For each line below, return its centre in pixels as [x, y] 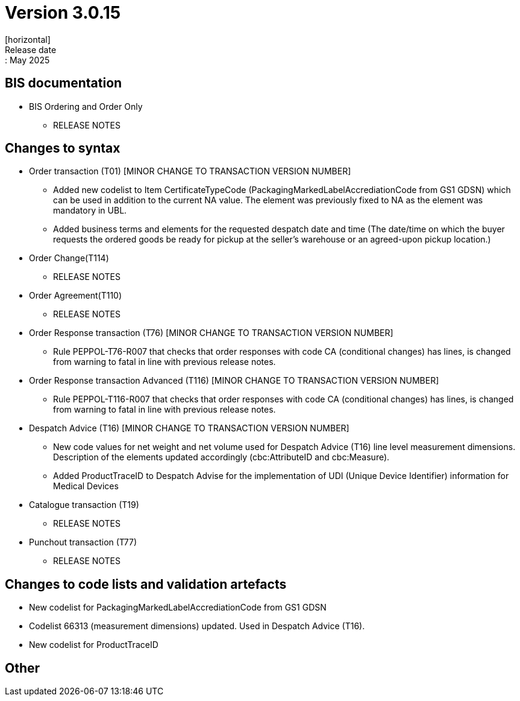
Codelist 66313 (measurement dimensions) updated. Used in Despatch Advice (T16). [197, 626]
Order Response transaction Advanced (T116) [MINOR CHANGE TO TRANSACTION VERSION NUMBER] [234, 381]
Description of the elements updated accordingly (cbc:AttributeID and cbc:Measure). [221, 457]
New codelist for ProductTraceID [94, 645]
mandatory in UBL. [90, 211]
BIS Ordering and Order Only [86, 106]
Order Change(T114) [69, 258]
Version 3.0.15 [63, 13]
